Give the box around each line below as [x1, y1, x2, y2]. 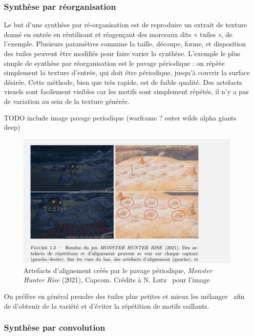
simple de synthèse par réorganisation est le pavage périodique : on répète [4, 58, 225, 68]
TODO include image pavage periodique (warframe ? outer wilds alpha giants [4, 112, 236, 122]
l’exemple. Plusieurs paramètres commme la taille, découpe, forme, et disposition [4, 39, 246, 49]
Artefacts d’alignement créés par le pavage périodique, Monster [23, 265, 212, 275]
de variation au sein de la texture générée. [4, 96, 129, 106]
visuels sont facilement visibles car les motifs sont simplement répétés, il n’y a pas [4, 86, 249, 97]
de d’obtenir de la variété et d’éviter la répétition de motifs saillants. [4, 300, 209, 311]
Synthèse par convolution [4, 321, 106, 334]
